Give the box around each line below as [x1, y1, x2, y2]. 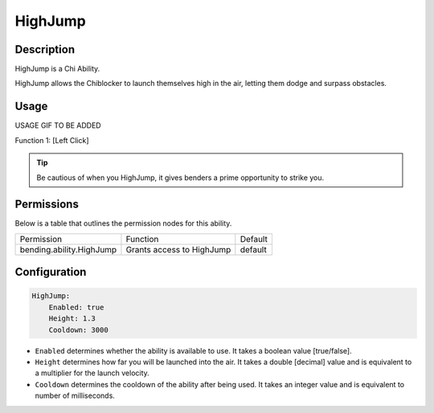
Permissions [14, 198, 80, 211]
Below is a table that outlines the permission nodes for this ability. [14, 219, 232, 228]
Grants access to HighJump [125, 243, 231, 255]
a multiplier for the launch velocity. [35, 368, 150, 378]
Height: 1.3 [48, 314, 96, 323]
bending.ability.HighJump [19, 243, 117, 255]
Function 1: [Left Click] [14, 135, 89, 145]
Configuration [14, 265, 87, 279]
